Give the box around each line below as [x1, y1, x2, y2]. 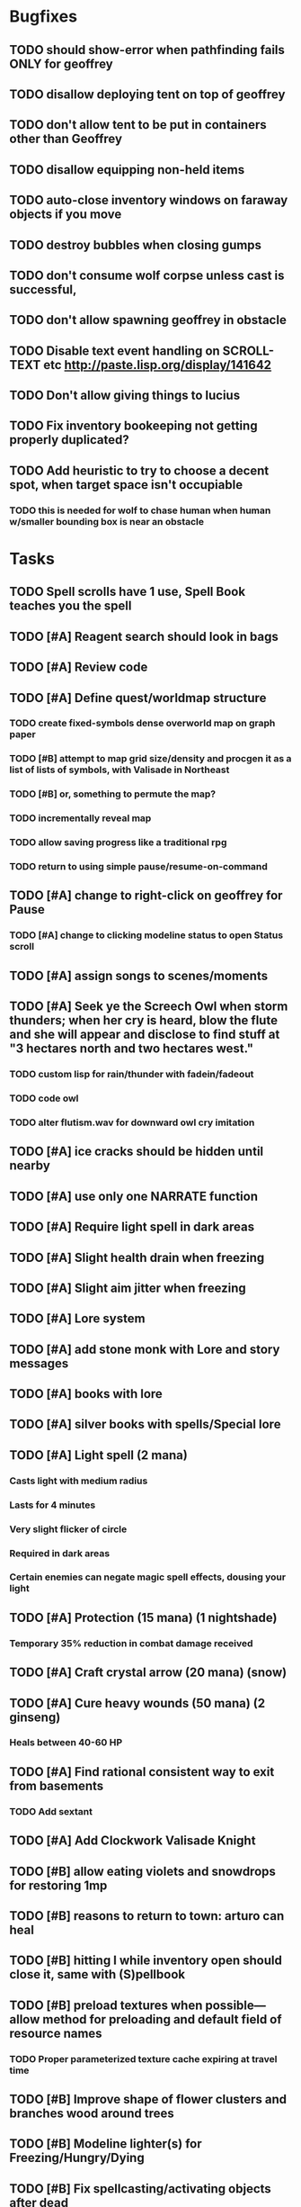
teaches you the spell [9, 599, 132, 614]
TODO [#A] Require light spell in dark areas [9, 1220, 254, 1235]
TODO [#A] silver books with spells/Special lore [9, 1417, 281, 1432]
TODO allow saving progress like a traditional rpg [9, 836, 227, 849]
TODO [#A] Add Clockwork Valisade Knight [9, 1833, 256, 1849]
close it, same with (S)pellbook [9, 1967, 186, 1982]
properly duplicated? [9, 432, 129, 447]
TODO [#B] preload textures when [9, 1997, 203, 2013]
